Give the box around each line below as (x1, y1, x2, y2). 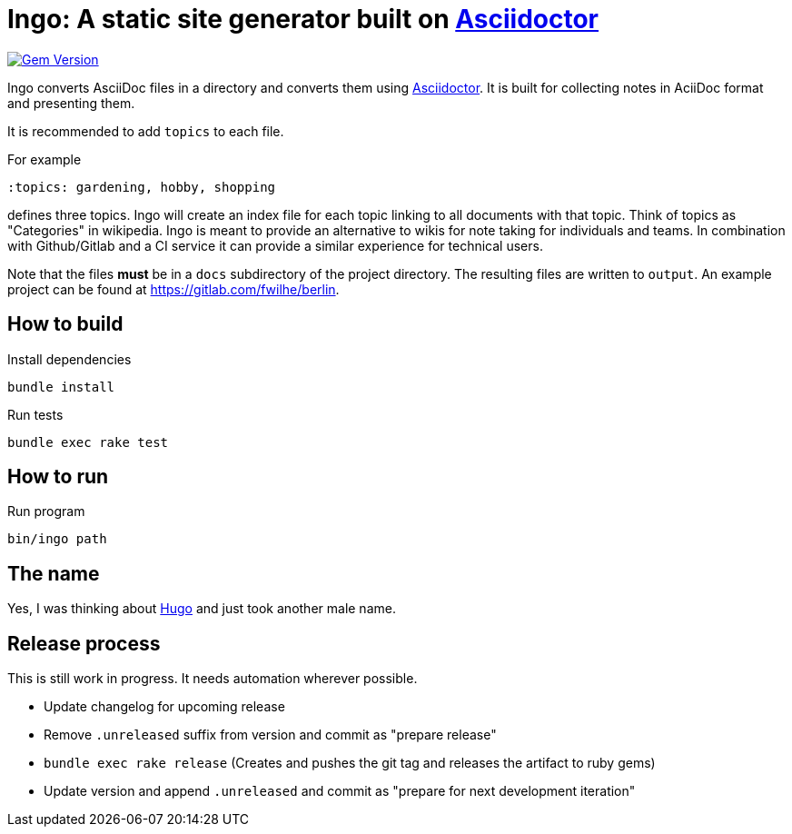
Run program (7, 503, 85, 520)
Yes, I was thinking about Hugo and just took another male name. (7, 601, 396, 617)
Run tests (7, 406, 64, 422)
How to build (7, 313, 124, 336)
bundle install (7, 379, 115, 394)
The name (7, 561, 100, 585)
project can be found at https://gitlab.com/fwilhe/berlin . (7, 281, 340, 297)
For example (7, 151, 82, 167)
